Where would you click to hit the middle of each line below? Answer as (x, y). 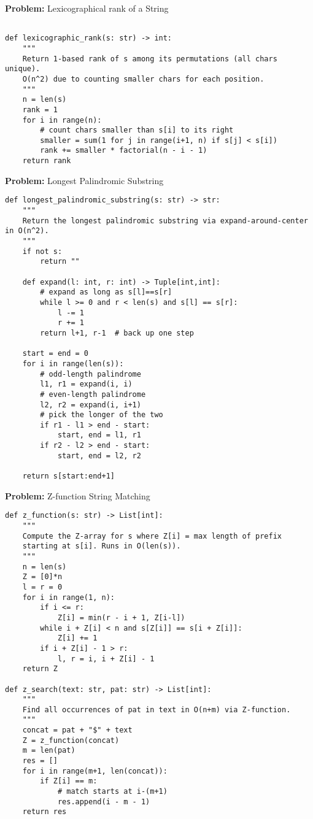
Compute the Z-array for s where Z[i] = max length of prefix (152, 536)
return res (44, 812)
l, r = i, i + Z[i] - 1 (106, 659)
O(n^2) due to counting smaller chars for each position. (143, 79)
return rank (47, 161)
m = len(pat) (49, 751)
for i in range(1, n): (68, 597)
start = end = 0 (56, 354)
